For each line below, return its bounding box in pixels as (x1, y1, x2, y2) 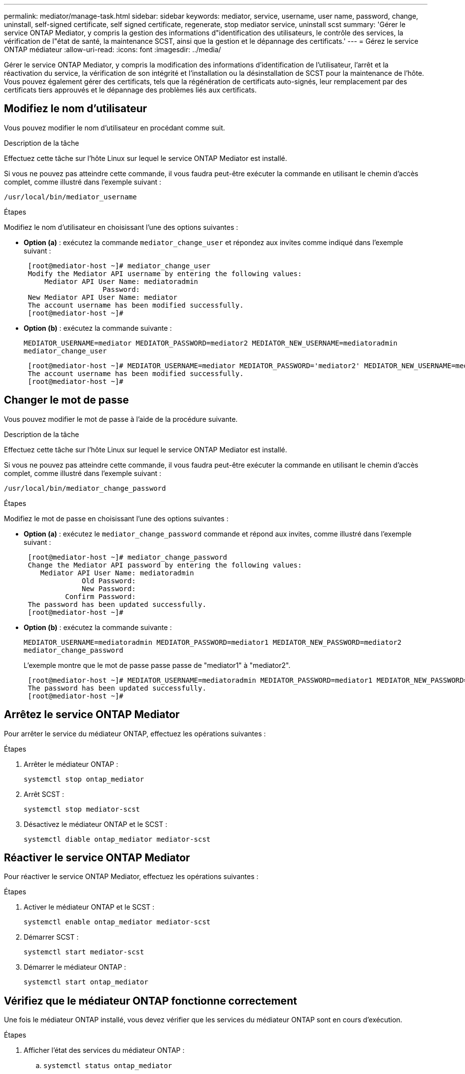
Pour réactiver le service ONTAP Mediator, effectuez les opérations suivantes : (4, 872, 259, 881)
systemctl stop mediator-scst (24, 805, 140, 813)
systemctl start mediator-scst (24, 948, 144, 956)
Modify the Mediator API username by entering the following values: (28, 269, 302, 278)
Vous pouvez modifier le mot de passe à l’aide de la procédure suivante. (4, 414, 238, 423)
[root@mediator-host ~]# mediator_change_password (28, 553, 228, 561)
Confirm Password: (65, 592, 136, 600)
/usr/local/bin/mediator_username (4, 192, 137, 201)
